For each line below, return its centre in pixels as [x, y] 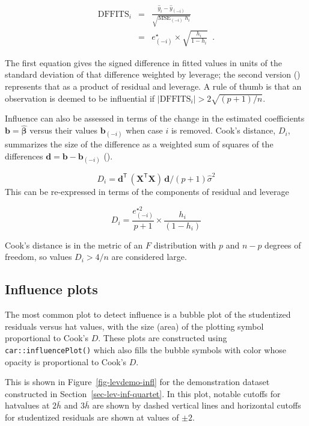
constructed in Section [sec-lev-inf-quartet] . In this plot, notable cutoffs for [143, 393]
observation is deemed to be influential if [80, 98]
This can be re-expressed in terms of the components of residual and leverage [147, 191]
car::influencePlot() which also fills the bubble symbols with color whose [145, 349]
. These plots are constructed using [163, 338]
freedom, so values [38, 257]
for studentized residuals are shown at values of [92, 417]
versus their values [64, 130]
